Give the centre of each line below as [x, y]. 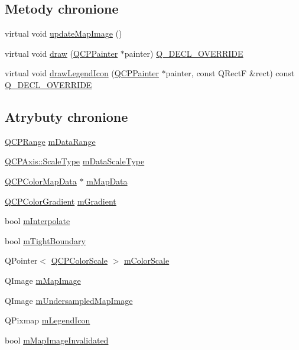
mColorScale [147, 260]
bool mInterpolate [38, 221]
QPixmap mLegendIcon [48, 320]
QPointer [21, 260]
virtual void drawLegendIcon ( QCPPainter [82, 73]
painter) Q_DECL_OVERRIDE [184, 53]
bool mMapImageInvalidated [57, 340]
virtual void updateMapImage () [64, 33]
